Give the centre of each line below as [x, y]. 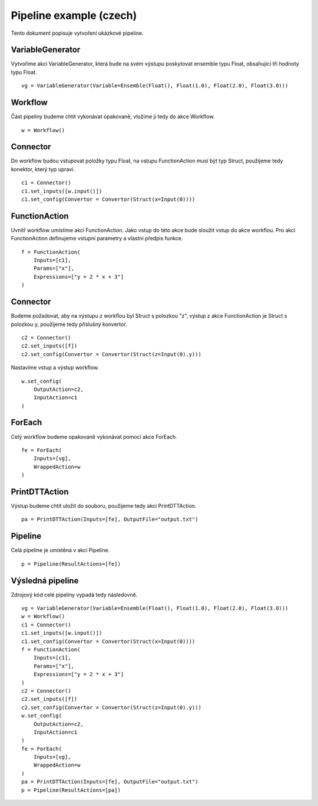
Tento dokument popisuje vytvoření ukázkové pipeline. [77, 33]
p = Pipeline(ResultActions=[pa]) [71, 790]
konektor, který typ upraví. [43, 169]
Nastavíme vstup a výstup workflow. [55, 368]
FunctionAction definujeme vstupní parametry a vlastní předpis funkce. [97, 239]
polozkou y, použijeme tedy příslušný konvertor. [69, 324]
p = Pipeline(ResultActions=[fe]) [71, 564]
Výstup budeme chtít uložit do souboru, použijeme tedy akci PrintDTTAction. [104, 506]
